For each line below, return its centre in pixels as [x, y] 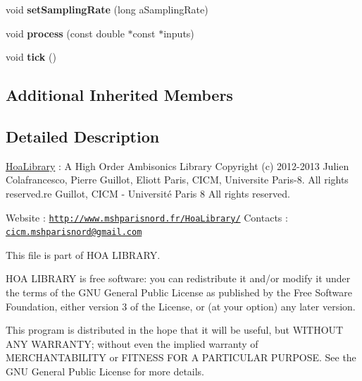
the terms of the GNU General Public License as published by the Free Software [179, 292]
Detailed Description [83, 136]
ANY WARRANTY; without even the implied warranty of [132, 343]
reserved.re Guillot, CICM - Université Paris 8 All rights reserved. [148, 193]
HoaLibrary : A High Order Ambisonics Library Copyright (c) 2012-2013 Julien [177, 165]
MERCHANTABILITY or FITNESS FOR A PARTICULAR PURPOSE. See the [181, 357]
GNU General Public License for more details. [105, 371]
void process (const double [65, 33]
